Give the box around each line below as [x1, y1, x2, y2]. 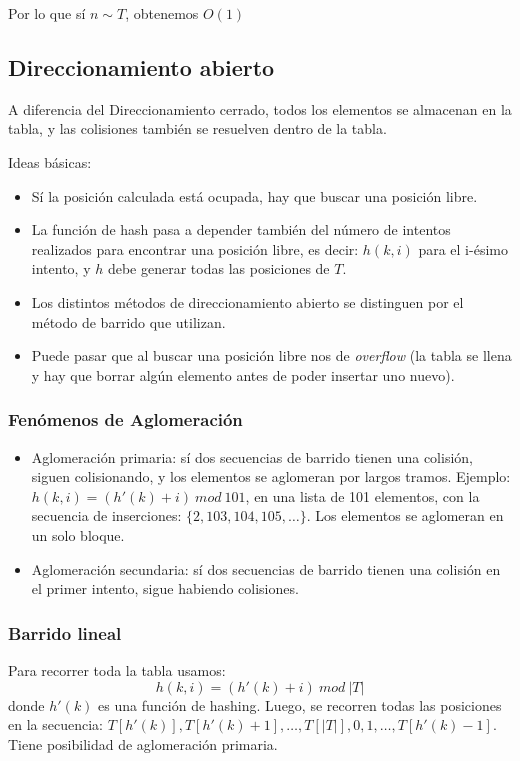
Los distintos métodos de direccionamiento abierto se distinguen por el [31, 291, 464, 312]
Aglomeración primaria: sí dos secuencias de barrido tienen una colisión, [31, 446, 473, 467]
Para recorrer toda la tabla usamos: [8, 659, 226, 680]
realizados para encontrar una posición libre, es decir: [31, 238, 359, 259]
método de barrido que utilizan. [31, 311, 226, 332]
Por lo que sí [8, 3, 86, 23]
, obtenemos [125, 3, 199, 23]
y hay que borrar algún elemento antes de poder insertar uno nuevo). [31, 364, 455, 385]
